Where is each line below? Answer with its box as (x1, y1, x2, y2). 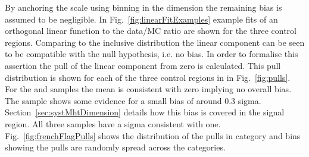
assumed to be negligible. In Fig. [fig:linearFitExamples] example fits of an (5, 12, 278, 25)
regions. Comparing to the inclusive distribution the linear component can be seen (5, 36, 305, 48)
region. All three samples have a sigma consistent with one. (5, 117, 221, 130)
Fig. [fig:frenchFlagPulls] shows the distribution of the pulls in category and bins (5, 129, 301, 142)
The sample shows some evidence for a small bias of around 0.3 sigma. (5, 94, 261, 106)
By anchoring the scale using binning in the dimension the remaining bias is (5, 1, 282, 13)
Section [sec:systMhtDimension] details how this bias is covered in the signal (5, 106, 285, 118)
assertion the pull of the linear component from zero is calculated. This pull (5, 59, 281, 71)
